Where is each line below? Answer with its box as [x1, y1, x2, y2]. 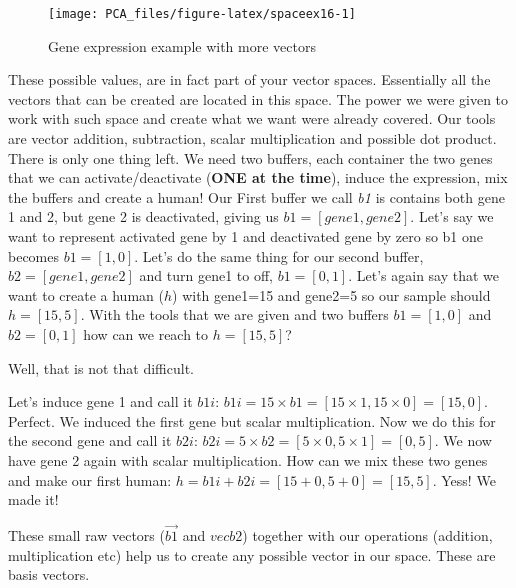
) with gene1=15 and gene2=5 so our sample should [172, 284, 491, 305]
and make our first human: [8, 469, 172, 490]
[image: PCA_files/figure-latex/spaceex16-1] [48, 7, 356, 21]
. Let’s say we [410, 206, 494, 227]
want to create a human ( [8, 284, 164, 305]
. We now [434, 430, 492, 451]
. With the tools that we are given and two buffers [80, 304, 389, 325]
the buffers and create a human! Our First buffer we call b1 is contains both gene [8, 186, 505, 207]
